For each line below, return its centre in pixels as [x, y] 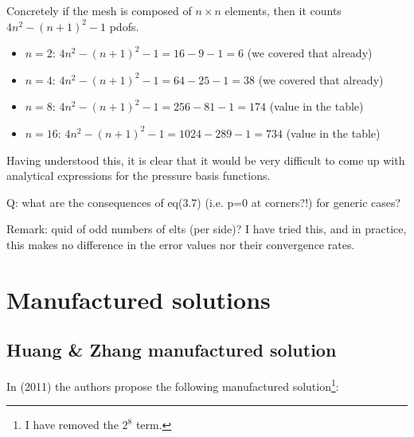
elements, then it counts [283, 10]
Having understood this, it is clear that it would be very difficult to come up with [206, 160]
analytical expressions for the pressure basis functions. [139, 176]
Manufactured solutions [139, 299]
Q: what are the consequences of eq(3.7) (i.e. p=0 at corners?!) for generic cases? [204, 202]
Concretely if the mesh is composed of [99, 10]
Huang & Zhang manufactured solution [172, 350]
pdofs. [124, 26]
